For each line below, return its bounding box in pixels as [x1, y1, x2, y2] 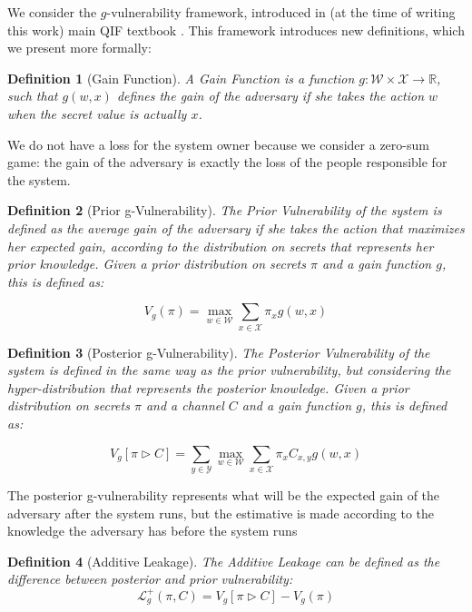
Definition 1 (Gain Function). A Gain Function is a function [7, 68, 355, 87]
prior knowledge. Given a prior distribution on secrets [7, 254, 306, 273]
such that [7, 86, 58, 105]
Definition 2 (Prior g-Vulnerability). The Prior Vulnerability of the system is [7, 201, 442, 220]
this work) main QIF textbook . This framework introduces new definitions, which [7, 20, 465, 39]
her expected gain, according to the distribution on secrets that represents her [7, 236, 434, 255]
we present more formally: [7, 38, 152, 57]
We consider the [7, 3, 97, 21]
